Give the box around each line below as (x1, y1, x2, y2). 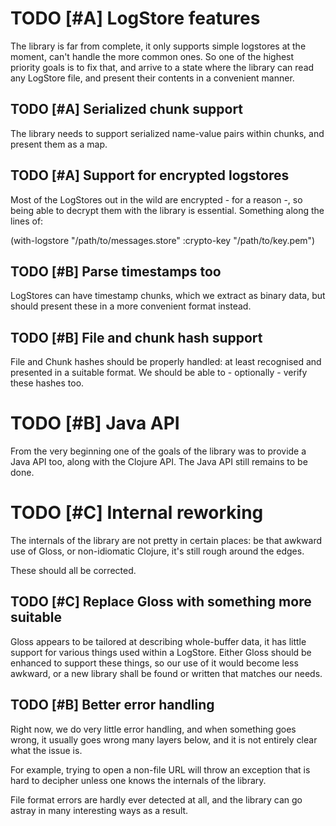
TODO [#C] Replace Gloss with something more (10, 593, 312, 611)
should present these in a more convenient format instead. (10, 300, 252, 312)
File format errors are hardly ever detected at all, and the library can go (10, 793, 303, 806)
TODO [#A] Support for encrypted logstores (10, 167, 290, 184)
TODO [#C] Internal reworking (10, 502, 264, 524)
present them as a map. (10, 138, 108, 150)
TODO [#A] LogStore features (10, 7, 261, 30)
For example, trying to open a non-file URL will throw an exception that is (10, 763, 311, 776)
